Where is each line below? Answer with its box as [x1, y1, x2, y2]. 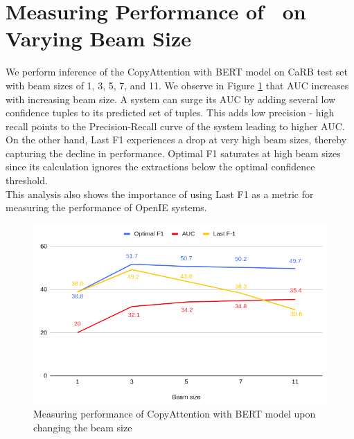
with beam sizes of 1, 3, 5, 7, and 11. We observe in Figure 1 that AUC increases [6, 78, 349, 92]
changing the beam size [33, 420, 132, 435]
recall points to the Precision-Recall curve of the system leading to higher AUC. [6, 118, 345, 133]
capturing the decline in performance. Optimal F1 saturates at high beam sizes [6, 145, 341, 160]
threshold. [6, 173, 48, 188]
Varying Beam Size [6, 24, 191, 53]
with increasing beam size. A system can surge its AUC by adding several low [6, 91, 336, 106]
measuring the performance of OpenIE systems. [6, 200, 207, 215]
